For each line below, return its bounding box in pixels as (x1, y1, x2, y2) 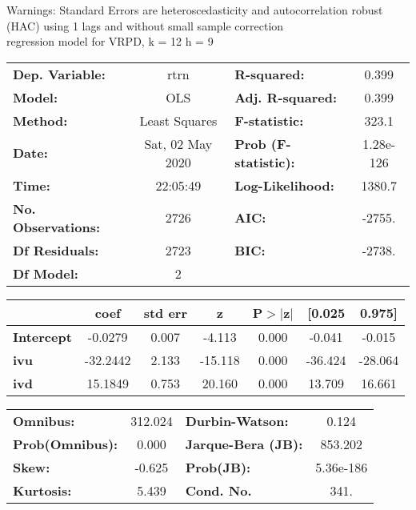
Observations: (13, 217, 101, 236)
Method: (13, 110, 68, 130)
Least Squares (139, 110, 218, 130)
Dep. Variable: (13, 64, 106, 83)
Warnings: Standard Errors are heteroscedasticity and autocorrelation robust (6, 2, 383, 18)
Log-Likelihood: (234, 175, 334, 195)
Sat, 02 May (144, 134, 213, 153)
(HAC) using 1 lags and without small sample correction (6, 17, 284, 34)
